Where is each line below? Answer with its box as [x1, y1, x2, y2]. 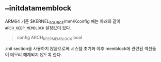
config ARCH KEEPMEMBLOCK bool [16, 35, 82, 42]
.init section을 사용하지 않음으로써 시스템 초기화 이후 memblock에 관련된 [5, 46, 144, 51]
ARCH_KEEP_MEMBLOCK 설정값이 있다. [5, 25, 72, 31]
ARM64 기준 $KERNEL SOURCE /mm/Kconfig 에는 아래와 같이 [5, 18, 121, 25]
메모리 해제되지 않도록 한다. [10, 52, 62, 58]
